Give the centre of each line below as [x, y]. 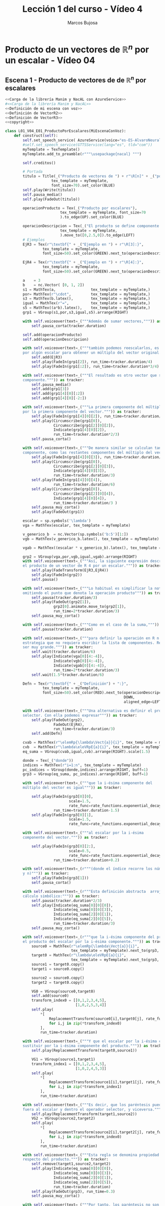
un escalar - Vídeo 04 [50, 60]
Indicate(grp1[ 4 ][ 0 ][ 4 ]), [80, 498]
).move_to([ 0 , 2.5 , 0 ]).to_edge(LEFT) [97, 235]
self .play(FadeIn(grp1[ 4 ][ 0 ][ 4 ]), [67, 480]
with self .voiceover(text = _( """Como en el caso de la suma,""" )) [91, 625]
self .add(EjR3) [47, 358]
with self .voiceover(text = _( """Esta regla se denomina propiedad [91, 1155]
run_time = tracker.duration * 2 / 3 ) [86, 435]
